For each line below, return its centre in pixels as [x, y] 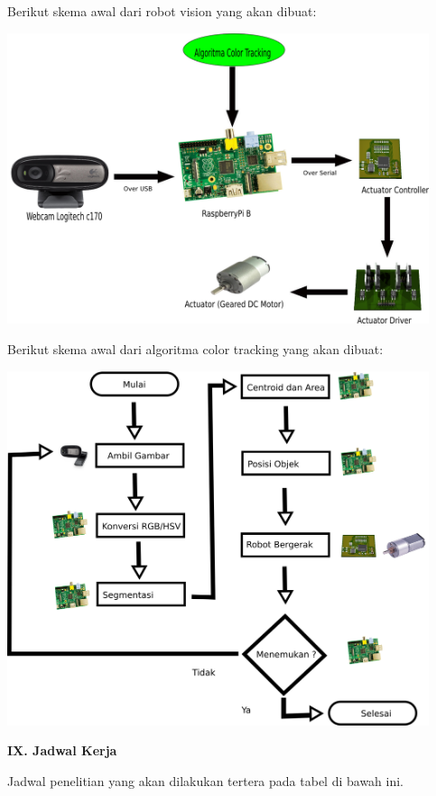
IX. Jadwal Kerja [62, 750]
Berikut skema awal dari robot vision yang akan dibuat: [162, 11]
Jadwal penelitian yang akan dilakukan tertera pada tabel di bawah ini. [206, 781]
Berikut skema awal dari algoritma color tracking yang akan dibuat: [195, 348]
